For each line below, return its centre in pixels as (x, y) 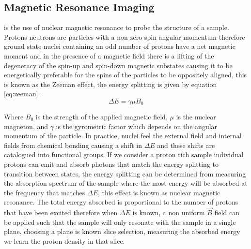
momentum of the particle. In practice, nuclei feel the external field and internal (123, 136)
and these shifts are (186, 145)
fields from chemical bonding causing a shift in (73, 145)
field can (227, 212)
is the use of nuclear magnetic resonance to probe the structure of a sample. (117, 27)
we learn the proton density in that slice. (64, 241)
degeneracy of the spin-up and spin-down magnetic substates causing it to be (118, 65)
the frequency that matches (45, 192)
